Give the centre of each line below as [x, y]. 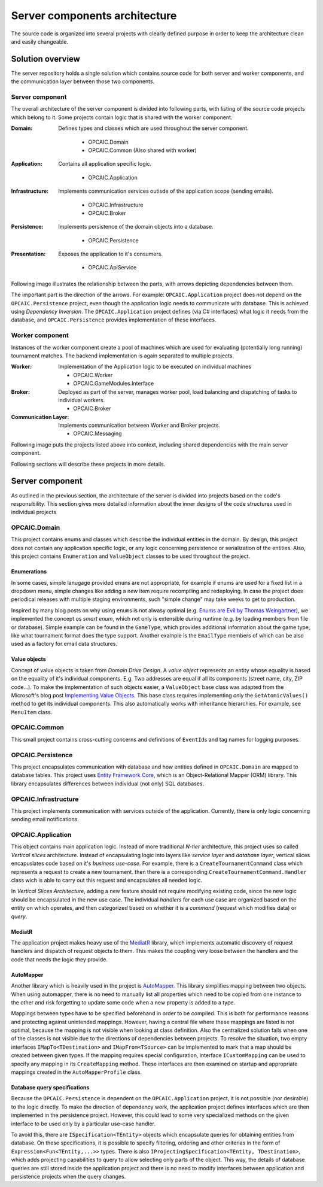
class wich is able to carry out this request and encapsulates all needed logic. [107, 880]
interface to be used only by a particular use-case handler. [83, 1124]
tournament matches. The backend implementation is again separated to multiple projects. [123, 356]
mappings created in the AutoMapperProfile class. [77, 1072]
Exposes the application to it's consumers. [110, 254]
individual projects [34, 512]
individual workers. [82, 400]
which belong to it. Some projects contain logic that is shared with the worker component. [122, 117]
